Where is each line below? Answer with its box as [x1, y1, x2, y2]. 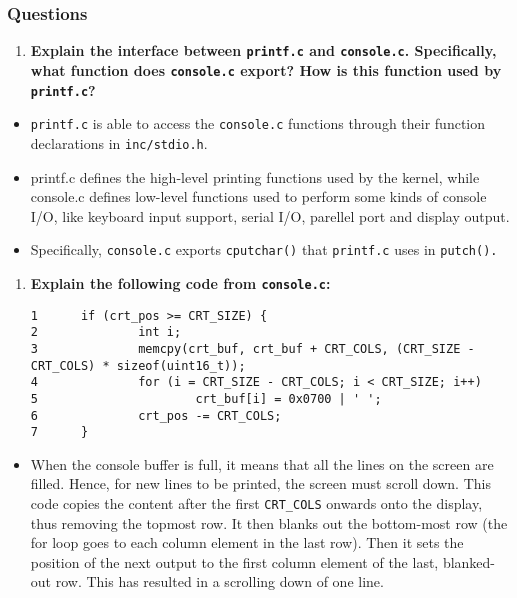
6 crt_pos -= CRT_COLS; [30, 408, 282, 423]
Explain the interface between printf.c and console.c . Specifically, [30, 40, 497, 61]
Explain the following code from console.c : [30, 272, 331, 293]
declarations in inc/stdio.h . [30, 132, 208, 153]
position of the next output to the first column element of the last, [30, 551, 439, 572]
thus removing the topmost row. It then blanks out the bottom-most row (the [30, 512, 508, 533]
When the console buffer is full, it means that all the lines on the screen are [30, 453, 494, 474]
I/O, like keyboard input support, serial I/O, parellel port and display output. [30, 205, 510, 226]
